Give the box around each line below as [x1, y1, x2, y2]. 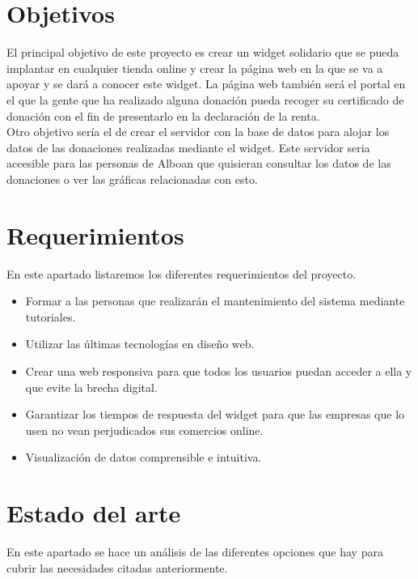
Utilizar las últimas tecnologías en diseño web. [25, 335, 255, 352]
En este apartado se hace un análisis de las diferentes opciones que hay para [6, 543, 383, 560]
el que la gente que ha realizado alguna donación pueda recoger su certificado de [6, 91, 404, 108]
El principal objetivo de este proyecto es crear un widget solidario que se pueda [6, 44, 399, 61]
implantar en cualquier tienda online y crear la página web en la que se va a [6, 59, 383, 76]
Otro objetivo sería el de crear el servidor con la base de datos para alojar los [6, 123, 390, 140]
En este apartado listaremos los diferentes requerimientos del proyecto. [6, 265, 357, 282]
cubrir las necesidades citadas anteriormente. [6, 559, 228, 576]
